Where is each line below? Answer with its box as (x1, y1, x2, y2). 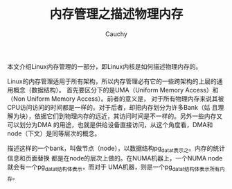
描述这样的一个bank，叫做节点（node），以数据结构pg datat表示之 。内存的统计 (7, 144, 225, 154)
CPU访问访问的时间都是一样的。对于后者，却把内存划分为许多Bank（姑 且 (7, 103, 218, 111)
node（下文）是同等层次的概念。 (7, 129, 101, 138)
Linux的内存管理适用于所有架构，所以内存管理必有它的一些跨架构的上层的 (7, 77, 217, 85)
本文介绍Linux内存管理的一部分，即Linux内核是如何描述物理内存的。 (7, 62, 202, 70)
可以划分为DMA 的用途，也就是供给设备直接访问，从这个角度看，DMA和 (7, 120, 213, 129)
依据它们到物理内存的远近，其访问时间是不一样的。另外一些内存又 (34, 112, 223, 120)
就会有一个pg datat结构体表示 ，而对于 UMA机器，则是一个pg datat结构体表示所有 (7, 163, 220, 172)
